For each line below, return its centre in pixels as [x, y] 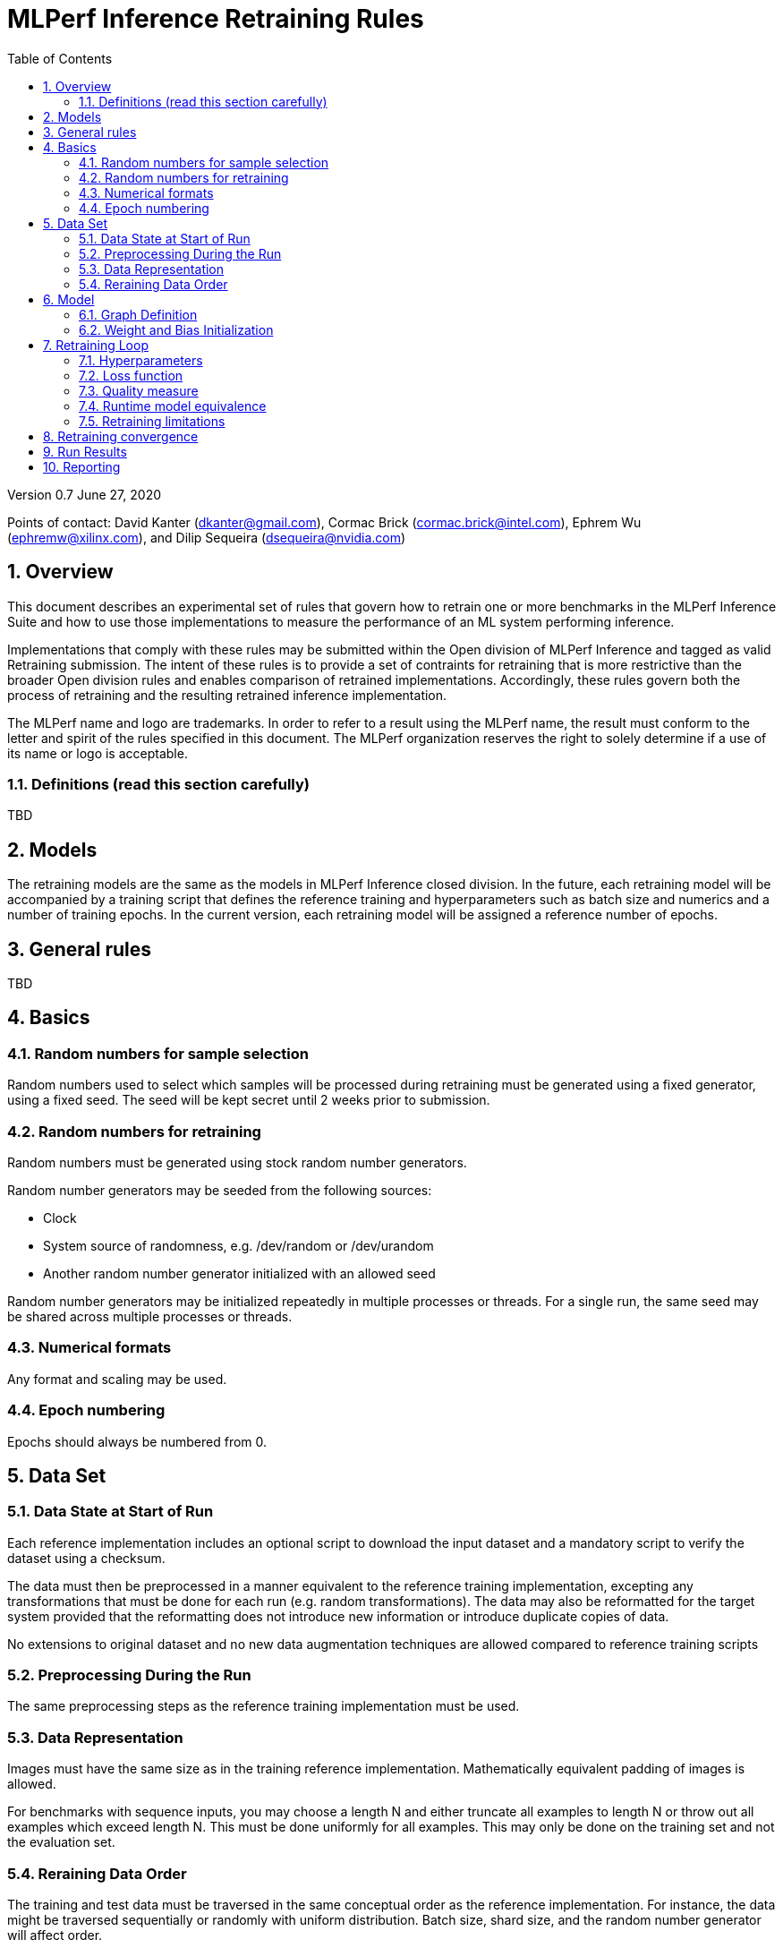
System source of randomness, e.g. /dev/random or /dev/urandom [238, 1246]
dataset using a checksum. [86, 1558]
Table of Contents [60, 58]
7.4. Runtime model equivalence [173, 406]
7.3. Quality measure [139, 390]
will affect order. [55, 1935]
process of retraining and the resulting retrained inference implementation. [227, 695]
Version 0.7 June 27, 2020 [84, 494]
